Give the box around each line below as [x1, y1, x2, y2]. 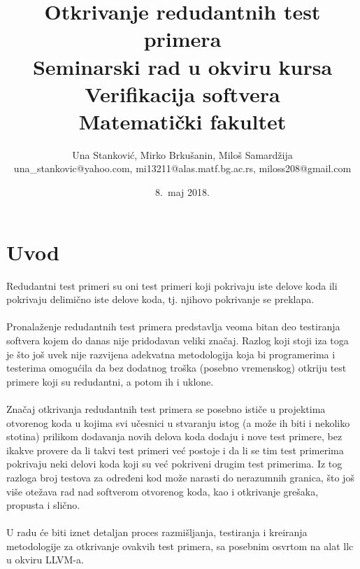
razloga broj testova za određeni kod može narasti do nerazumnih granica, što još [6, 470, 354, 484]
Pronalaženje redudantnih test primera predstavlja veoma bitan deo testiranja [6, 319, 340, 334]
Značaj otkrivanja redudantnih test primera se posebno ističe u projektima [6, 401, 326, 416]
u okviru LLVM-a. [6, 552, 84, 567]
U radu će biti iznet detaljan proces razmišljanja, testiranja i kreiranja [6, 525, 308, 540]
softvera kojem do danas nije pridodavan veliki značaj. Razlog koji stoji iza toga [6, 332, 349, 347]
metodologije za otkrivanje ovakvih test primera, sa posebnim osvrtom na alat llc [6, 538, 354, 553]
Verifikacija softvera [85, 79, 280, 108]
